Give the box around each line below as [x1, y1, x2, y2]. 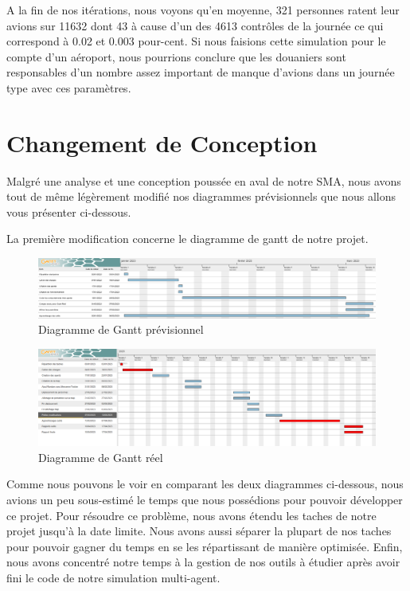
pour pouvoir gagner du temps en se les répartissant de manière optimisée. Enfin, [6, 538, 403, 554]
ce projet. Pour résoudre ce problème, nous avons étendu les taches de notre [6, 507, 377, 523]
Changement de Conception [6, 126, 318, 159]
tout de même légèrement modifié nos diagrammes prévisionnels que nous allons [6, 188, 396, 205]
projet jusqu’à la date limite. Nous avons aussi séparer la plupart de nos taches [6, 523, 392, 539]
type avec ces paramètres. [6, 79, 131, 96]
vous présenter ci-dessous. [6, 203, 131, 220]
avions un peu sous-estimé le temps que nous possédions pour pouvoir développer [6, 491, 403, 507]
